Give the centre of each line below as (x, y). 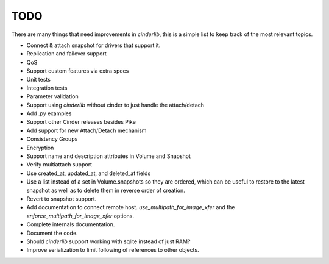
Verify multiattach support (59, 165)
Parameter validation (52, 96)
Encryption (40, 148)
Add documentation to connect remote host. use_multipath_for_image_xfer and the (131, 207)
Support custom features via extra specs (78, 71)
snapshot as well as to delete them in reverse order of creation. (106, 190)
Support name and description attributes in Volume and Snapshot (109, 156)
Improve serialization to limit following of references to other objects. (113, 250)
